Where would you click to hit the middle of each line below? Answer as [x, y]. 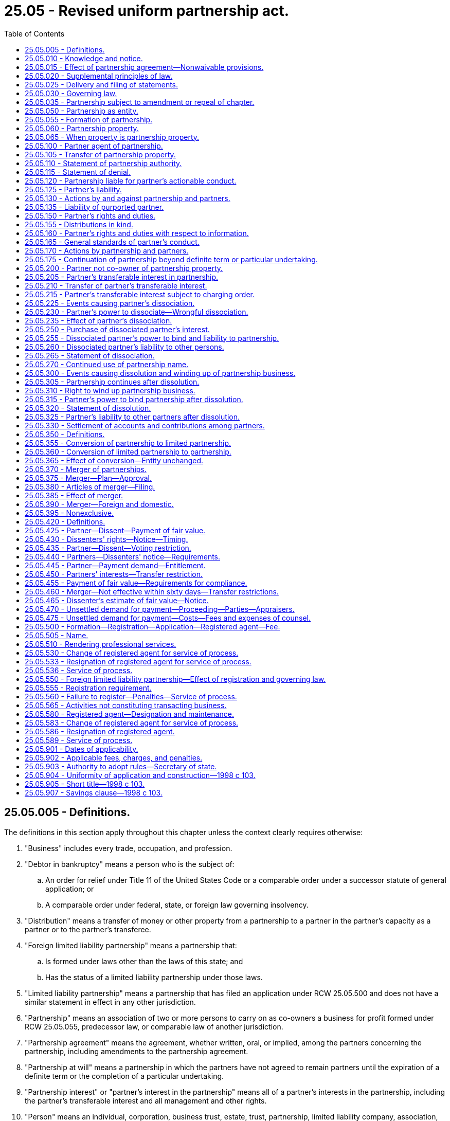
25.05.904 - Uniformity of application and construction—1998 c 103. [140, 775]
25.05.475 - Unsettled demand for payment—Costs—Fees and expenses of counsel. [168, 618]
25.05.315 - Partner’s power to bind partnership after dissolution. [134, 399]
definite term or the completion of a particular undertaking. [124, 1076]
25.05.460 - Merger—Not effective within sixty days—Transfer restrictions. [152, 591]
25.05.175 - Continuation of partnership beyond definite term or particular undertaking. [171, 259]
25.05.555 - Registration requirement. [88, 688]
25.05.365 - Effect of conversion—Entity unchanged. [114, 460]
